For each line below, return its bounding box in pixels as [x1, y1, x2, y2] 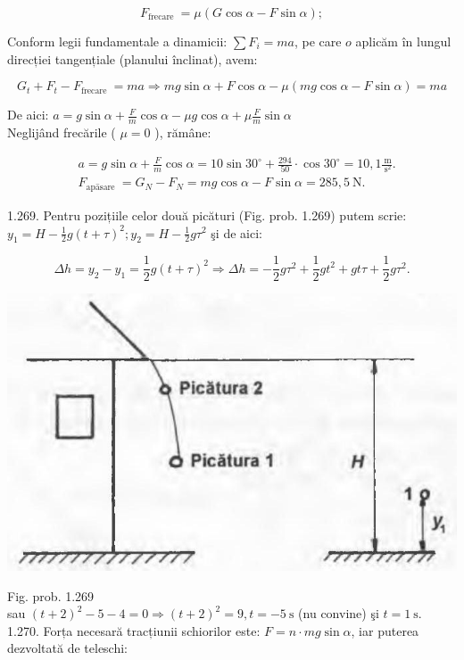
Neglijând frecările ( [7, 123, 116, 142]
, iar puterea [351, 621, 419, 639]
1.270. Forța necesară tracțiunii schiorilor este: [7, 621, 261, 639]
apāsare [86, 182, 115, 192]
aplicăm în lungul [355, 32, 452, 50]
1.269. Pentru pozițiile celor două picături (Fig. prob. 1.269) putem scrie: [7, 205, 407, 224]
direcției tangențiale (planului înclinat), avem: [7, 49, 258, 68]
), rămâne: [154, 123, 211, 142]
